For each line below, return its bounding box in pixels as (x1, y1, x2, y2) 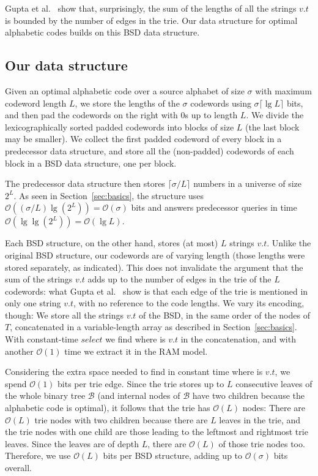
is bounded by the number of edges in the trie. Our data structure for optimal (5, 13, 298, 26)
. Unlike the (267, 236, 311, 249)
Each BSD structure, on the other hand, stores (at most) (5, 236, 218, 249)
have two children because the (192, 389, 305, 402)
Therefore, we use (5, 449, 71, 462)
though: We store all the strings (5, 308, 124, 321)
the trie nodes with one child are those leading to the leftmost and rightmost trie (5, 425, 308, 438)
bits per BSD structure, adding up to (103, 449, 243, 462)
